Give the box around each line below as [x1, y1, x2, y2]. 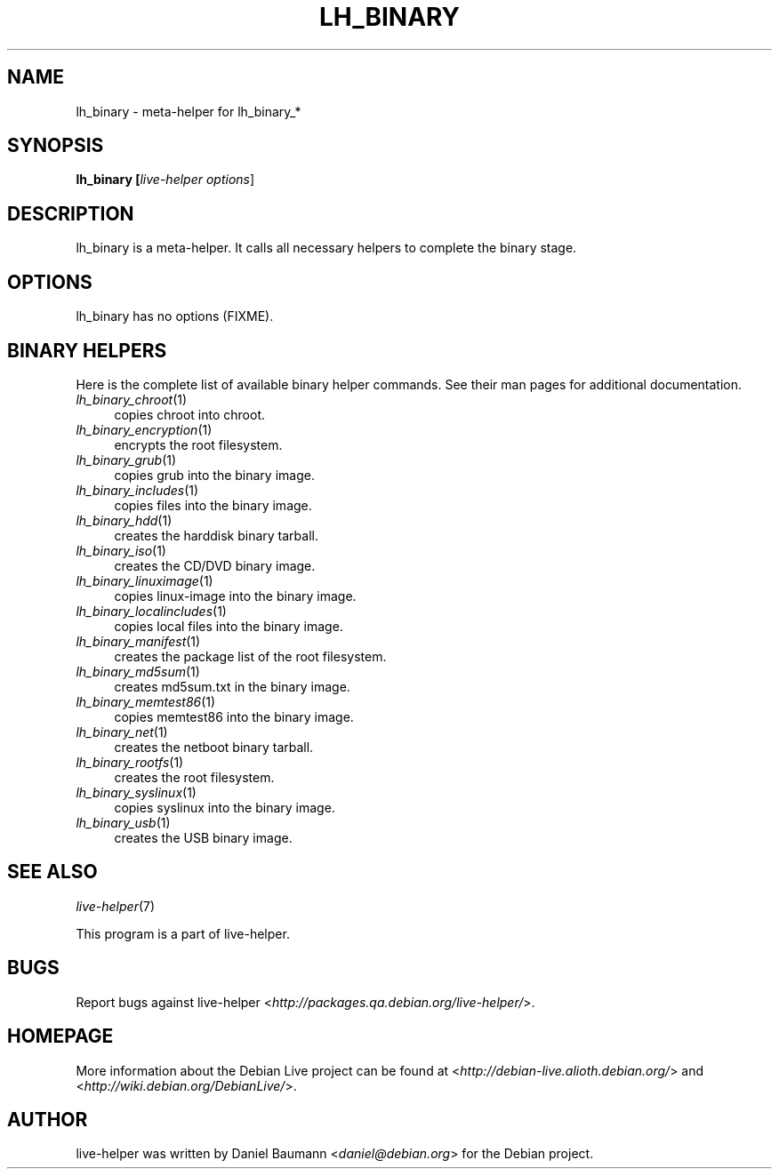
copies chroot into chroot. [114, 406, 266, 422]
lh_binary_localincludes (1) [76, 603, 227, 619]
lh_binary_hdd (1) [76, 512, 173, 528]
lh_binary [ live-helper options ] [76, 172, 255, 188]
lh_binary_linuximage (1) [76, 572, 213, 588]
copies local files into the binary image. [114, 618, 343, 634]
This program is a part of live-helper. [76, 925, 290, 941]
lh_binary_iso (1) [76, 542, 166, 558]
